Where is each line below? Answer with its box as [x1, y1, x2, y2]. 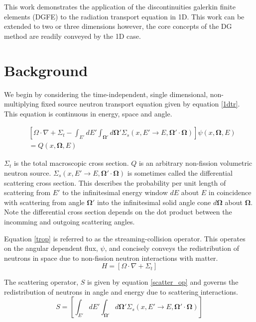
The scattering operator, [4, 277, 79, 287]
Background [4, 60, 88, 80]
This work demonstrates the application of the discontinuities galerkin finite [4, 1, 236, 11]
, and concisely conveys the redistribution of [105, 243, 239, 253]
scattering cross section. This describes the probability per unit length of [4, 177, 226, 188]
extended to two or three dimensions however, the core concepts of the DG [4, 21, 232, 31]
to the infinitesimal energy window [62, 187, 168, 198]
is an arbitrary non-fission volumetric [138, 158, 253, 168]
